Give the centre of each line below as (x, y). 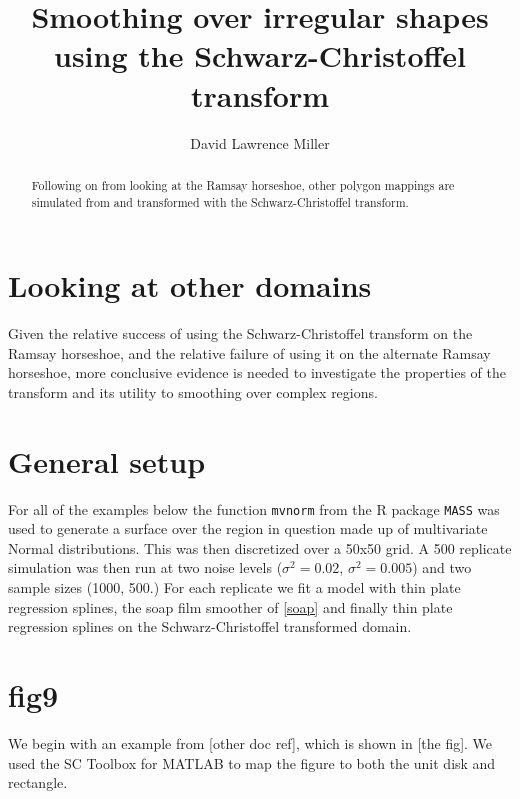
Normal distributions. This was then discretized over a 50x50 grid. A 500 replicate (260, 547)
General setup (107, 460)
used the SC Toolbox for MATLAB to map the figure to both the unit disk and (252, 762)
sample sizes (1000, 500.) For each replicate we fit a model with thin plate (234, 587)
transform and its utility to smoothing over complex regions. (193, 391)
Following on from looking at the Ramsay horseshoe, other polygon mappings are (243, 184)
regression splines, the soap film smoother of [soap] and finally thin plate (230, 606)
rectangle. (38, 782)
